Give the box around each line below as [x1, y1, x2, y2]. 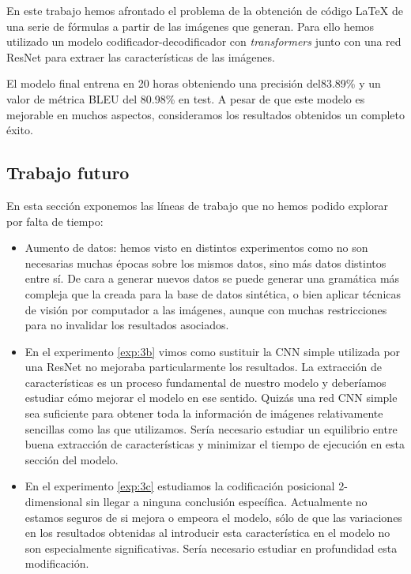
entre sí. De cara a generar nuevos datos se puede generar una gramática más [25, 270, 400, 287]
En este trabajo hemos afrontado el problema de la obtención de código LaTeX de [6, 2, 403, 18]
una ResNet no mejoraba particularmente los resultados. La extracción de [25, 358, 383, 375]
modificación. [25, 555, 89, 572]
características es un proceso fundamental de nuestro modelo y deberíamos [25, 373, 386, 390]
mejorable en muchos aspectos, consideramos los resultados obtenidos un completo [6, 106, 405, 122]
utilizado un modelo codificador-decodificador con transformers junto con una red [6, 33, 402, 50]
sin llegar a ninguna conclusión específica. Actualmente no [85, 493, 368, 510]
